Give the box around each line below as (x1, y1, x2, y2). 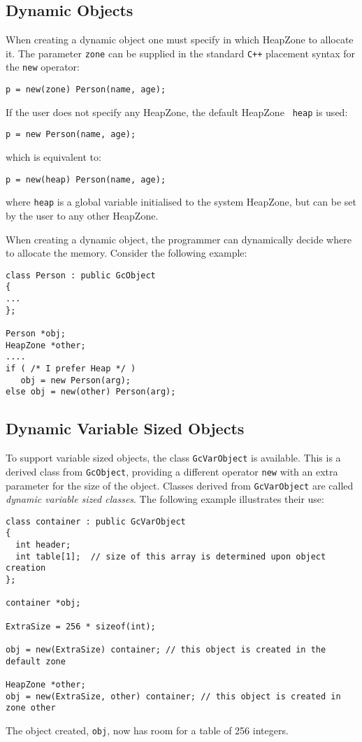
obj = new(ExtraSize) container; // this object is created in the (6, 644, 326, 655)
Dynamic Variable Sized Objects (6, 418, 245, 439)
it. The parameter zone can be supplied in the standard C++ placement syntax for (6, 45, 356, 60)
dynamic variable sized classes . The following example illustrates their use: (6, 492, 324, 506)
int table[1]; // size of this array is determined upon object (15, 551, 326, 562)
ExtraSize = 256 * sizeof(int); (6, 621, 156, 632)
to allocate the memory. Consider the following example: (6, 245, 247, 260)
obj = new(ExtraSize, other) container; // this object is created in (6, 691, 341, 701)
